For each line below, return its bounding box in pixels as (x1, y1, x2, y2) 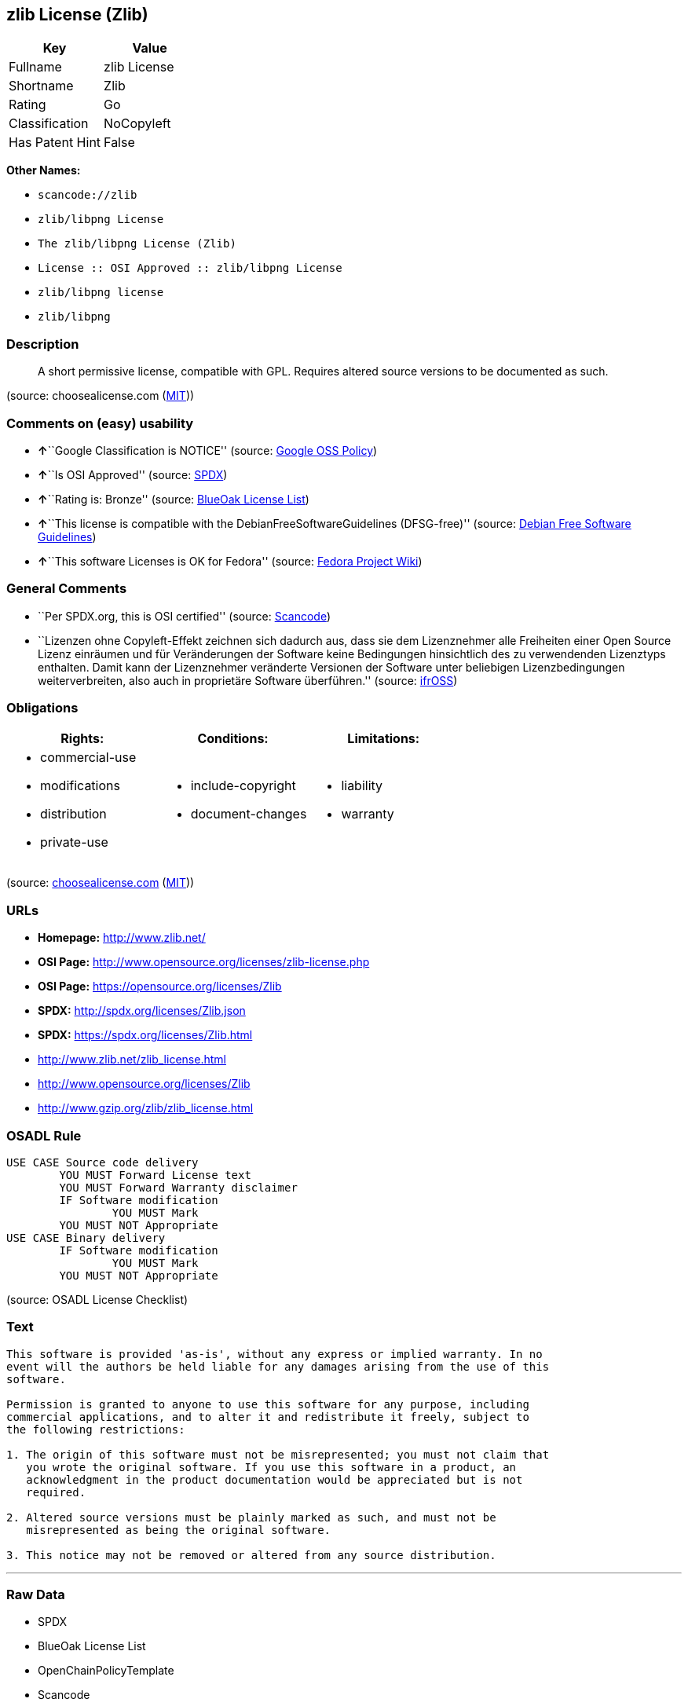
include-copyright (190, 778, 296, 794)
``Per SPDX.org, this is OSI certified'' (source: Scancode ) (38, 609, 331, 623)
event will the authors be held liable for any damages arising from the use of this (6, 1360, 550, 1373)
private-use (40, 834, 108, 851)
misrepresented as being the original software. (26, 1523, 331, 1536)
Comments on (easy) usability (6, 415, 194, 431)
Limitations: (347, 730, 420, 747)
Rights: (60, 730, 104, 747)
